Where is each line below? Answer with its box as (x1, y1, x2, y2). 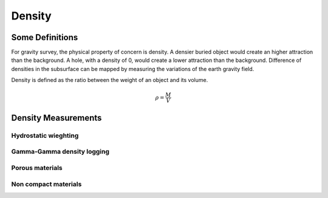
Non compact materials (11, 180, 82, 188)
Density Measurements (11, 112, 102, 123)
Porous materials (11, 163, 63, 172)
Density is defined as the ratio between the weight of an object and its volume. (11, 77, 208, 84)
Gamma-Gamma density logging (11, 148, 109, 156)
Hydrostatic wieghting (11, 131, 79, 140)
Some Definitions (11, 32, 78, 43)
